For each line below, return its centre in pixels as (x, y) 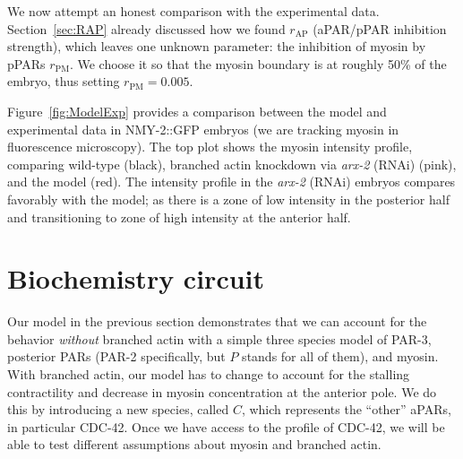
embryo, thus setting (64, 81)
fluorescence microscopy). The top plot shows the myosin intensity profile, (210, 147)
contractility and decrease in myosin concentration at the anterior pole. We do (222, 391)
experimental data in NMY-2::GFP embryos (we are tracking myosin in (203, 129)
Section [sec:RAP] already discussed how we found (146, 28)
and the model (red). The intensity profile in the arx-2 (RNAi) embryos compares (231, 182)
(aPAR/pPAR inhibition (380, 28)
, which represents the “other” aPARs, (346, 409)
